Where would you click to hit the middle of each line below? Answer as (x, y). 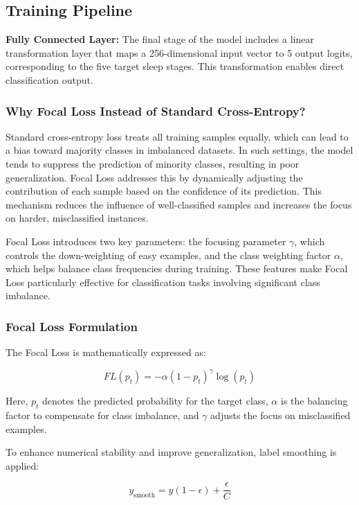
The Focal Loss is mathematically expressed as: (106, 352)
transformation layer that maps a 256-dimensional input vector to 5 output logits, (179, 52)
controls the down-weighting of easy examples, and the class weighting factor (168, 255)
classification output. (49, 79)
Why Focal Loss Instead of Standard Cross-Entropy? (156, 110)
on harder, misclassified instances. (77, 218)
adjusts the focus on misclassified (280, 415)
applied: (22, 465)
